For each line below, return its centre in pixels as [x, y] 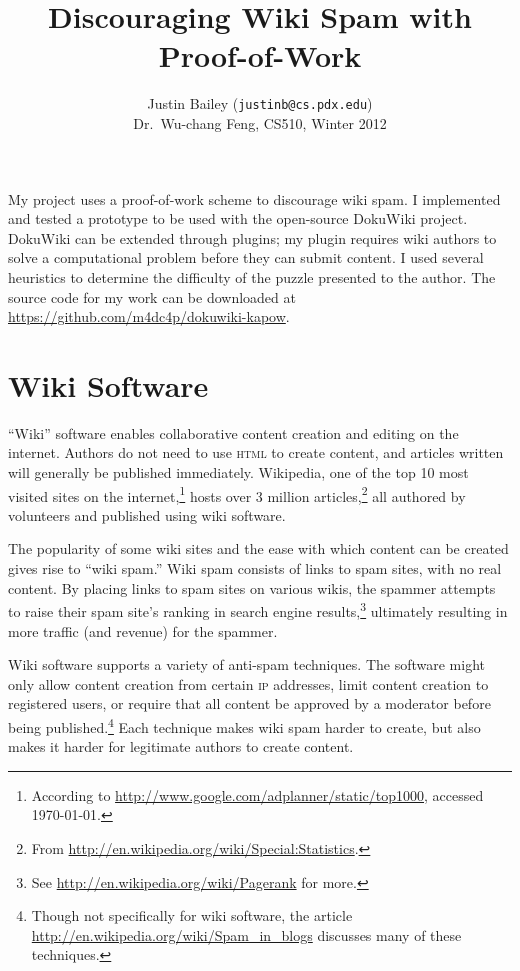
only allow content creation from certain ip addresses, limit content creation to [248, 683]
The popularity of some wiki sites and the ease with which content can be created [258, 548]
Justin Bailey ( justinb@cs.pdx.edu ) [260, 103]
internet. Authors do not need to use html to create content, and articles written [256, 452]
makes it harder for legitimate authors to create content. [181, 746]
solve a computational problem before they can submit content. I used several [246, 257]
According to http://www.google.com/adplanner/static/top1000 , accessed [257, 794]
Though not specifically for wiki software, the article [192, 915]
